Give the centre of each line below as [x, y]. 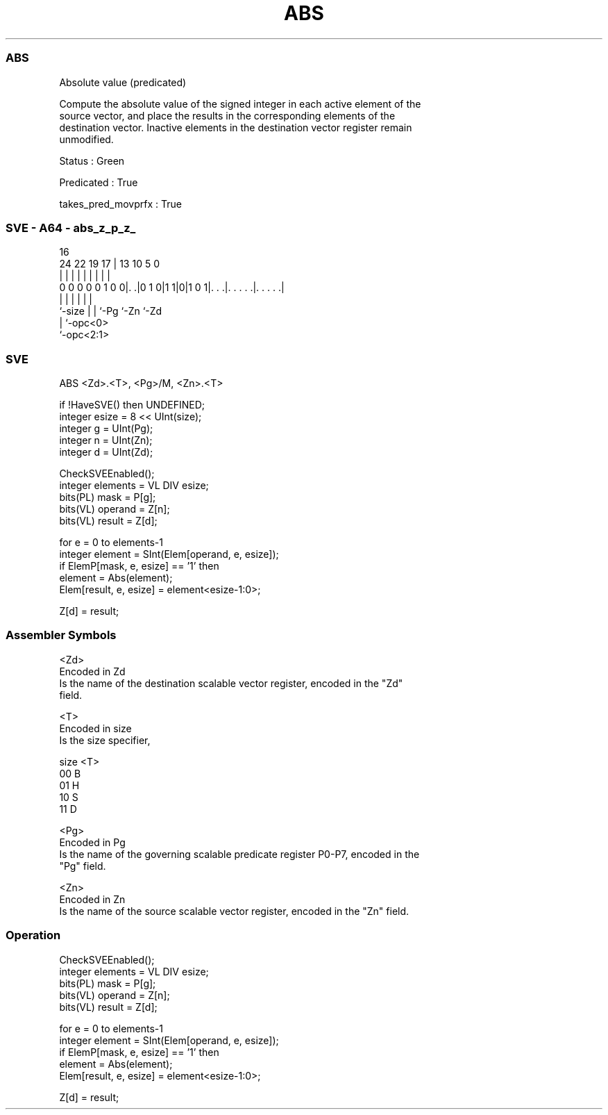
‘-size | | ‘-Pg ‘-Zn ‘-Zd [111, 311]
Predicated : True [99, 182]
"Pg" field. [83, 866]
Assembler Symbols [61, 635]
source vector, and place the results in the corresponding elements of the [227, 115]
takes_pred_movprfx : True [120, 204]
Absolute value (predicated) [123, 82]
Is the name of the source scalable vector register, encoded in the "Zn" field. [234, 911]
